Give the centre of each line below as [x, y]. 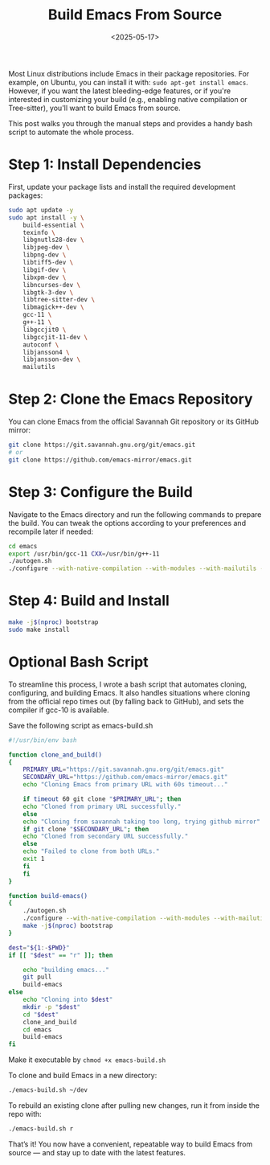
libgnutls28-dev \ [53, 240]
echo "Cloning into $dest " [68, 999]
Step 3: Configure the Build [100, 492]
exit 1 [34, 859]
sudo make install [39, 630]
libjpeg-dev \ [46, 248]
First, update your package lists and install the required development [122, 187]
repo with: [25, 1114]
